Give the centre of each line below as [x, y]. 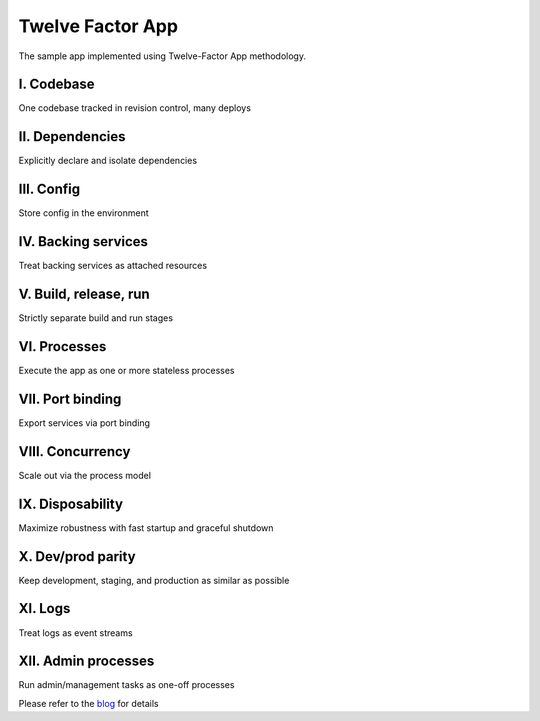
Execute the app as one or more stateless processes [126, 370]
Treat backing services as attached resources [113, 266]
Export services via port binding [84, 422]
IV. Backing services [83, 241]
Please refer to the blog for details [88, 703]
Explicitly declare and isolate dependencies [108, 161]
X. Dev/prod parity [77, 556]
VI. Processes [62, 346]
